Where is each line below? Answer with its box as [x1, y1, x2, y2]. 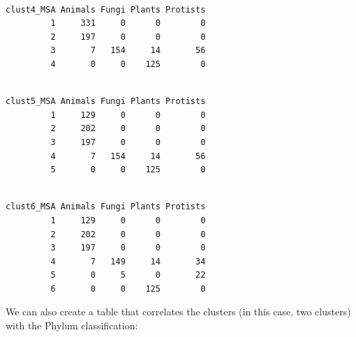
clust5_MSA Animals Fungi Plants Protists [6, 96, 206, 107]
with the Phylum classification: [6, 318, 138, 333]
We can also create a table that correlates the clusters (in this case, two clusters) [6, 304, 351, 319]
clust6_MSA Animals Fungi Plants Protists [6, 202, 206, 212]
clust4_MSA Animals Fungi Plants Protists [6, 4, 206, 15]
